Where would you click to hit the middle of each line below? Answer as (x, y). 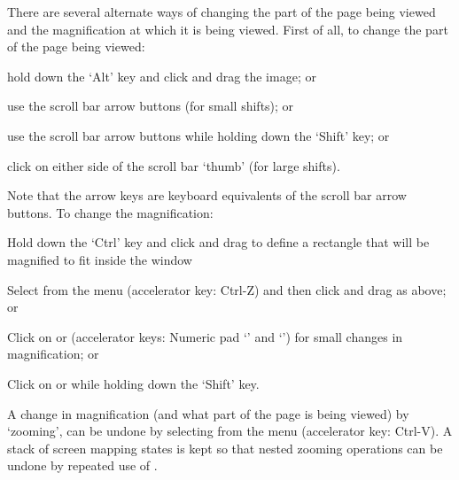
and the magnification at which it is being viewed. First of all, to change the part (228, 29)
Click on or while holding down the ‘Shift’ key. (133, 383)
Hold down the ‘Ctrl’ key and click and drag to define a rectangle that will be (218, 242)
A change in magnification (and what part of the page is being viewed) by (208, 413)
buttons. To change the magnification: (110, 212)
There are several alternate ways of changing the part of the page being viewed (222, 12)
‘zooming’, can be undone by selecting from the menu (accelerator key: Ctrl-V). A (230, 431)
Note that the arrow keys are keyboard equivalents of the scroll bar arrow (207, 195)
